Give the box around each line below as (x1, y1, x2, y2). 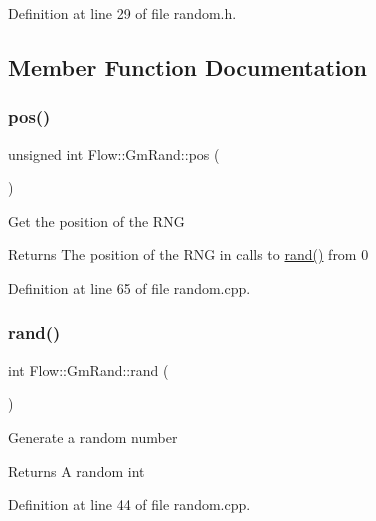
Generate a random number (8, 426, 178, 447)
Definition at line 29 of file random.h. (8, 3, 237, 23)
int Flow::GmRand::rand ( (8, 359, 169, 380)
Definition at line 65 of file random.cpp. (8, 277, 251, 298)
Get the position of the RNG (8, 210, 185, 231)
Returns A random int (8, 460, 145, 481)
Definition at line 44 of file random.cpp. (8, 494, 251, 515)
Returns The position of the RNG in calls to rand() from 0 (8, 244, 369, 265)
